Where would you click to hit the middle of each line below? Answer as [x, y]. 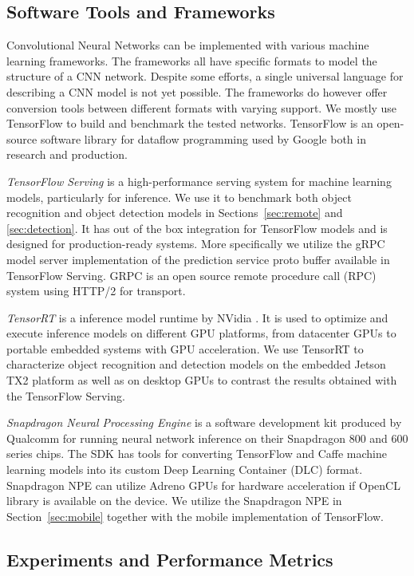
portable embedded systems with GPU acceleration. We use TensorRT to [185, 348]
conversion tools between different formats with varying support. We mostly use [202, 107]
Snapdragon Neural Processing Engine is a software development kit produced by [204, 422]
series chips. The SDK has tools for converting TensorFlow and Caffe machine [197, 454]
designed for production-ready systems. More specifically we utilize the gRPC [196, 244]
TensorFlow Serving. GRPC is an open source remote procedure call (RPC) [191, 275]
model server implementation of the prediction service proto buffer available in [198, 259]
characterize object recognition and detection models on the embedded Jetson [196, 364]
